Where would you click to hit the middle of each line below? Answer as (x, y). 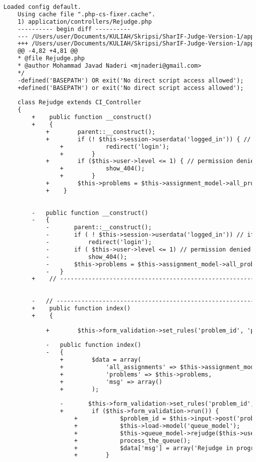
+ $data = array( (101, 360)
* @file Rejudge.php (51, 59)
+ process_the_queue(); (132, 441)
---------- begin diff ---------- (74, 29)
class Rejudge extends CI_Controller (79, 103)
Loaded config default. (42, 7)
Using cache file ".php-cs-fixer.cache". (86, 14)
